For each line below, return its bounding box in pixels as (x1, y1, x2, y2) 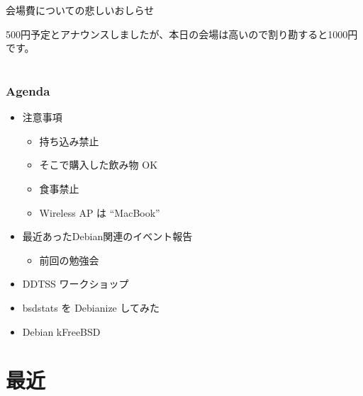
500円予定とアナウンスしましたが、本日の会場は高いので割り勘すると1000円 (6, 26, 358, 41)
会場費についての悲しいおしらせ (6, 3, 155, 17)
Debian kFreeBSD (22, 324, 101, 339)
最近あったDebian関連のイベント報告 (22, 229, 193, 244)
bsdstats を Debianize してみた (22, 300, 160, 315)
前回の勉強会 (39, 252, 99, 267)
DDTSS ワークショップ (22, 276, 129, 291)
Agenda (6, 81, 50, 99)
